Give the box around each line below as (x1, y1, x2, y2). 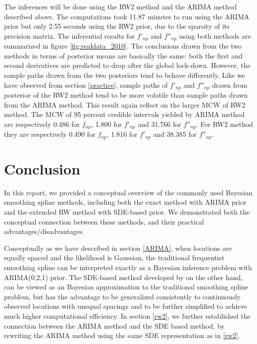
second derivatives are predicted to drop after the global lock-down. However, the (4, 60, 251, 70)
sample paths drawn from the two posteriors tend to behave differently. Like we (4, 70, 245, 80)
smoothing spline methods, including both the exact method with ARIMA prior (4, 197, 247, 207)
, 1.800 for (91, 118, 122, 129)
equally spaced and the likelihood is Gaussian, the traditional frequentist (4, 252, 225, 263)
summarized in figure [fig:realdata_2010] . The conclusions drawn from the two (4, 41, 242, 51)
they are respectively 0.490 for (4, 129, 96, 139)
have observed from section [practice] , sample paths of (4, 79, 168, 90)
